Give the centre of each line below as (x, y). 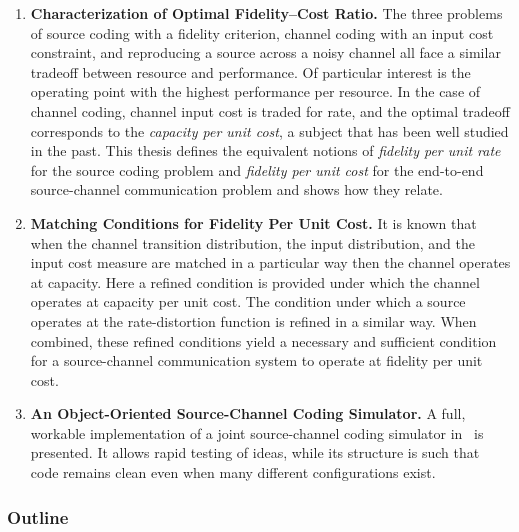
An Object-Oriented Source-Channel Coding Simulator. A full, (248, 413)
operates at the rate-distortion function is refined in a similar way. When (253, 320)
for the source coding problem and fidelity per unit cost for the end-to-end (257, 169)
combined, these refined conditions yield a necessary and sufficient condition (263, 340)
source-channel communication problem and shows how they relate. (236, 189)
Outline (38, 516)
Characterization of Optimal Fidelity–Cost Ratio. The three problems (266, 13)
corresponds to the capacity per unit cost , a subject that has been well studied (269, 130)
